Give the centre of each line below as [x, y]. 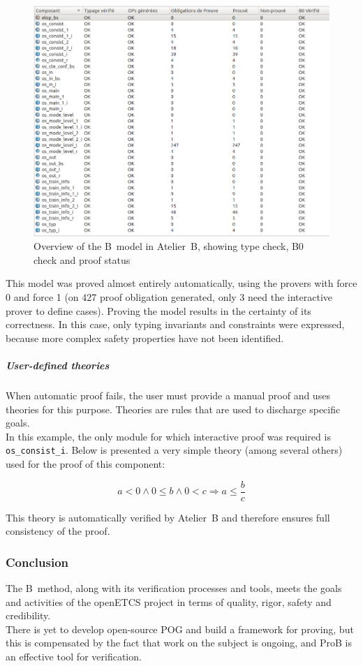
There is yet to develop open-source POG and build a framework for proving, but [180, 629]
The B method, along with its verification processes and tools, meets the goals [174, 588]
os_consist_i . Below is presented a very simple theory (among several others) [174, 450]
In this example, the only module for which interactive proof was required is [168, 436]
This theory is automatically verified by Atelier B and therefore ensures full [168, 517]
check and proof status [82, 259]
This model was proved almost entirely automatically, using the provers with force [181, 283]
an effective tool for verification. [74, 657]
